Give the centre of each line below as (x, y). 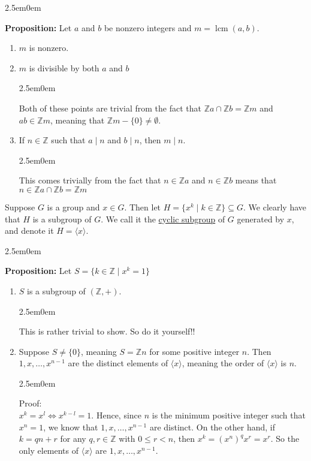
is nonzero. (49, 48)
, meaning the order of (223, 363)
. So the (285, 439)
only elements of (49, 450)
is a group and (73, 207)
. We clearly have (275, 207)
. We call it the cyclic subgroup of (163, 219)
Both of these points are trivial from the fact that (110, 108)
